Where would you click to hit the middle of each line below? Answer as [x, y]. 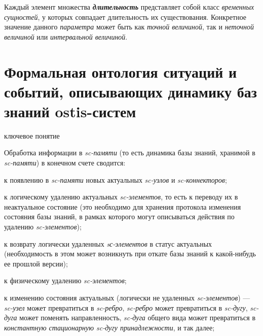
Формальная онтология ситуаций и [121, 71]
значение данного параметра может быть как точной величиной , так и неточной [129, 27]
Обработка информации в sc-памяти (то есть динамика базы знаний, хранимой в [130, 153]
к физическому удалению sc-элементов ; [65, 280]
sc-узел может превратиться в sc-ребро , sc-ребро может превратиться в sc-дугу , [126, 307]
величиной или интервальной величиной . [66, 36]
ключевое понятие [32, 135]
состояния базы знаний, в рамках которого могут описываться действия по [119, 216]
